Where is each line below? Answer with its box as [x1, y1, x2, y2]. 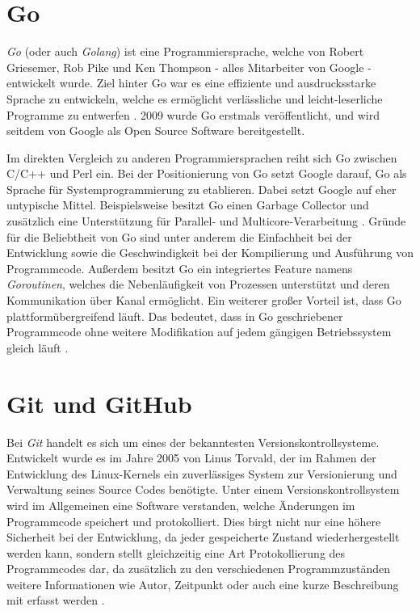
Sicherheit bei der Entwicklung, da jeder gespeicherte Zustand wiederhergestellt [6, 529, 400, 546]
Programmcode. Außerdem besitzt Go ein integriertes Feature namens [6, 259, 353, 276]
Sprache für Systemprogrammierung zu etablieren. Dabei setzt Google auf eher [6, 180, 397, 197]
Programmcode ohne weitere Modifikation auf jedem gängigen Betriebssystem [6, 323, 392, 340]
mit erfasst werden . [6, 592, 105, 609]
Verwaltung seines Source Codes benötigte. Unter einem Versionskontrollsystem [6, 481, 400, 498]
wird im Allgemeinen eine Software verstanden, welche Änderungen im [6, 496, 355, 513]
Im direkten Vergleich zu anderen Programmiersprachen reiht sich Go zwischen [6, 149, 397, 166]
